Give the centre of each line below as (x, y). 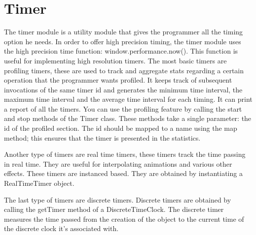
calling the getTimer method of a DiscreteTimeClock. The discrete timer (114, 209)
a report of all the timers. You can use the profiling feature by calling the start (123, 108)
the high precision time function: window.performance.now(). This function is (121, 51)
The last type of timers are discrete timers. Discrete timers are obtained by (118, 199)
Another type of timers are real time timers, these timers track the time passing (125, 154)
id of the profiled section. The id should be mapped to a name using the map (121, 128)
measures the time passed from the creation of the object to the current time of (124, 219)
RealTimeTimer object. (39, 183)
